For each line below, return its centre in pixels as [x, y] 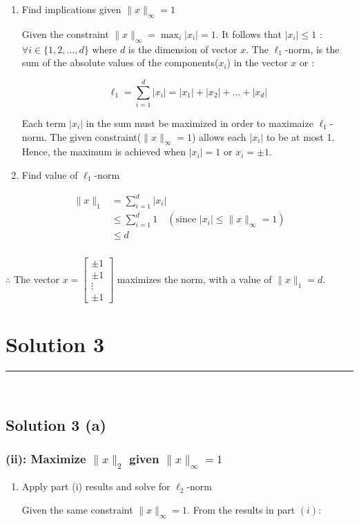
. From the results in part [241, 510]
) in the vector [257, 62]
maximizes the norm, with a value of [194, 279]
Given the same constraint [77, 510]
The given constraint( [96, 136]
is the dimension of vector [183, 49]
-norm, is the [312, 49]
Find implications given [71, 9]
